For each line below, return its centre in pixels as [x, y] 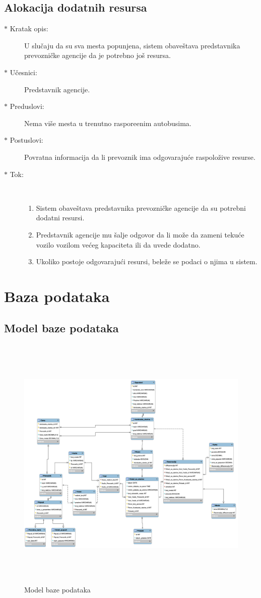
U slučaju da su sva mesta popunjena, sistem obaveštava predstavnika [132, 45]
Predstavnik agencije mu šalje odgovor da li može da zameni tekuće [140, 234]
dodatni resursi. [60, 218]
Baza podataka [57, 296]
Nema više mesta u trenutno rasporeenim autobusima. [108, 123]
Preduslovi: [27, 106]
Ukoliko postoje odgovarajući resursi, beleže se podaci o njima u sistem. [147, 261]
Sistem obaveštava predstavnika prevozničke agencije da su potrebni [141, 207]
